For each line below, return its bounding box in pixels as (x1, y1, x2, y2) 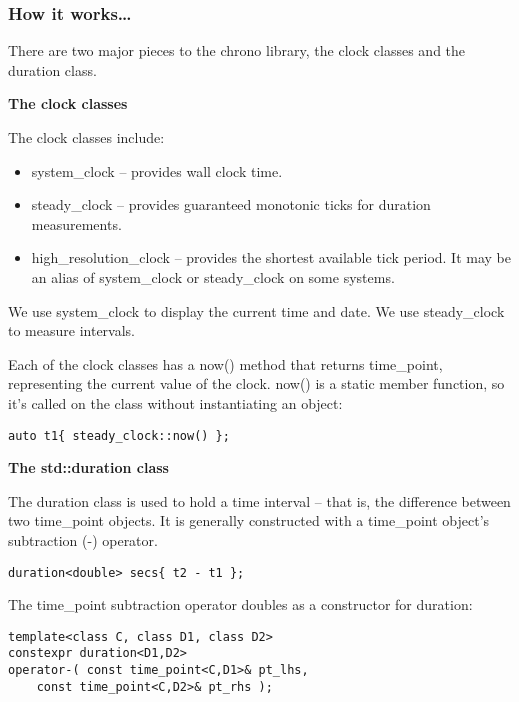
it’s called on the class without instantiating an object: (8, 392, 343, 413)
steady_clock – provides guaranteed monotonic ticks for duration (31, 194, 431, 215)
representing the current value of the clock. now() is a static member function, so (8, 373, 505, 394)
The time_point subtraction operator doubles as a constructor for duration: (8, 594, 473, 615)
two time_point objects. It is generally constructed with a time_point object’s (8, 510, 490, 531)
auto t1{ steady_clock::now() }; (8, 428, 230, 443)
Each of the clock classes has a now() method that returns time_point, (8, 353, 443, 374)
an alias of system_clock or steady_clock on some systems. (31, 266, 395, 287)
